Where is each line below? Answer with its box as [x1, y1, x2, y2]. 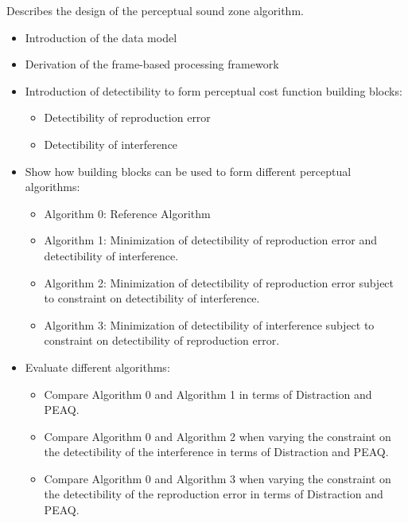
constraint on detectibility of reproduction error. [44, 332, 280, 349]
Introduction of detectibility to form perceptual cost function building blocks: [25, 82, 402, 99]
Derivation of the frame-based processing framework [25, 56, 279, 72]
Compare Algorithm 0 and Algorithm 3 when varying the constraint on [44, 470, 391, 486]
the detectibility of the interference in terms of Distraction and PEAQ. [44, 443, 389, 460]
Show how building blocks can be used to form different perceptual [25, 162, 352, 179]
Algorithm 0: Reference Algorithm [44, 205, 211, 221]
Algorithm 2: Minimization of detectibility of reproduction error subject [44, 274, 394, 291]
